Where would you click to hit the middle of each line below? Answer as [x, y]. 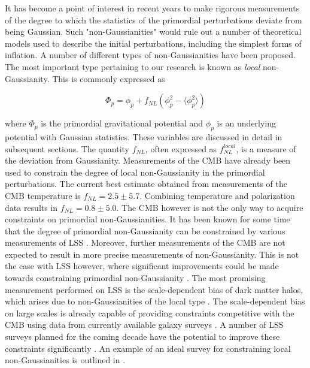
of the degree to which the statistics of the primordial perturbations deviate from [154, 19]
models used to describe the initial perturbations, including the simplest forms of [153, 43]
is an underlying [247, 123]
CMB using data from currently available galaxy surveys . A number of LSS [144, 325]
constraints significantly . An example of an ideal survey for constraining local [148, 348]
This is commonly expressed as [109, 78]
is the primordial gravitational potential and [122, 123]
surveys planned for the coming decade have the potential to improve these [142, 337]
